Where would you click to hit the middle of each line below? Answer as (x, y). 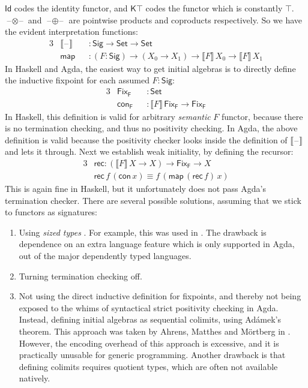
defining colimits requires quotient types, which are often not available (148, 366)
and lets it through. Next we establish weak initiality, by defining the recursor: (149, 151)
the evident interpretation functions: (71, 31)
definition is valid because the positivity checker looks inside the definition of (146, 139)
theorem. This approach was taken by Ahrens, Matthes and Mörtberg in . (155, 331)
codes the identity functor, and (71, 8)
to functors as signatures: (51, 212)
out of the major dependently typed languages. (105, 255)
